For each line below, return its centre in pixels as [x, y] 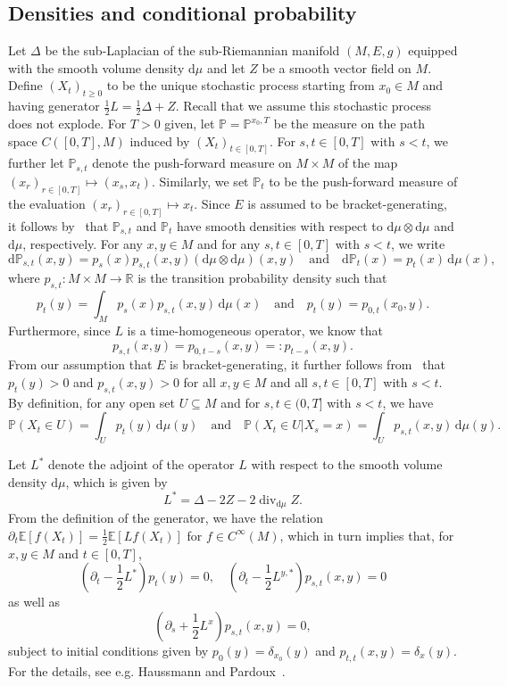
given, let [190, 124]
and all [289, 382]
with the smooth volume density [96, 67]
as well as [34, 602]
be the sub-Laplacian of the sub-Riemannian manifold [192, 50]
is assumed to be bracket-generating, [347, 203]
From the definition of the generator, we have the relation [166, 518]
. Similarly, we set [200, 181]
